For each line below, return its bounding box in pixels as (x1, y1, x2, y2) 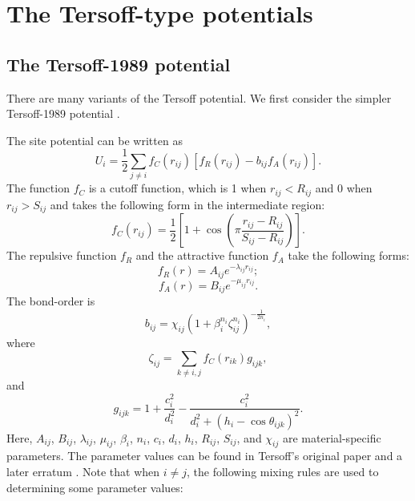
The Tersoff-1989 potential (6, 51, 231, 76)
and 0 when (315, 180, 373, 196)
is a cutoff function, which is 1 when (88, 180, 267, 196)
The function (6, 180, 70, 196)
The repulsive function (6, 247, 117, 264)
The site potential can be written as (6, 131, 183, 148)
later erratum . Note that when (6, 463, 160, 479)
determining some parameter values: (6, 479, 183, 495)
